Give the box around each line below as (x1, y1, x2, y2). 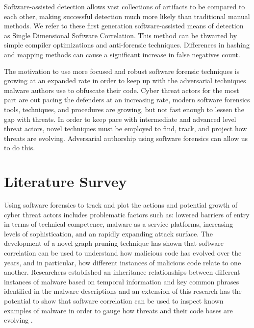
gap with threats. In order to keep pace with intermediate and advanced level (4, 114, 236, 124)
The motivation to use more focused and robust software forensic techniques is (4, 66, 240, 76)
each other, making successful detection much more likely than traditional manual (4, 11, 250, 21)
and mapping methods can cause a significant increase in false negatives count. (4, 49, 240, 59)
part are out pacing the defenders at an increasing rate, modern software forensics (4, 94, 250, 105)
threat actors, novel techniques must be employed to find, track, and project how (4, 123, 247, 134)
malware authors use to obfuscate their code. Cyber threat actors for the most (4, 85, 239, 95)
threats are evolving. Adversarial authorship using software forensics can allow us (4, 133, 248, 143)
